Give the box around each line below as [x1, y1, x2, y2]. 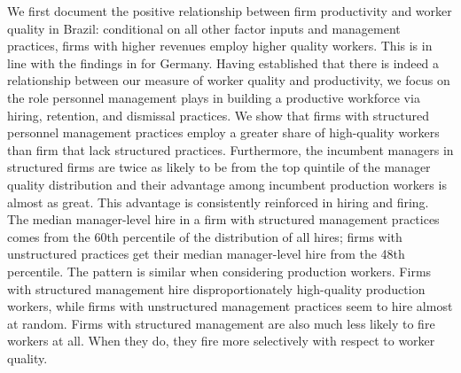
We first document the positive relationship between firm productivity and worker [7, 2, 452, 19]
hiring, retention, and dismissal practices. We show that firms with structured [7, 105, 430, 124]
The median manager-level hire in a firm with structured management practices [7, 210, 440, 229]
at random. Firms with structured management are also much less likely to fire [7, 314, 435, 332]
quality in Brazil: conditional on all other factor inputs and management [7, 19, 401, 37]
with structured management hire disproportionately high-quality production [7, 279, 426, 298]
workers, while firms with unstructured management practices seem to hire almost [7, 297, 453, 315]
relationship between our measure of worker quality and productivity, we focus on [7, 71, 450, 89]
